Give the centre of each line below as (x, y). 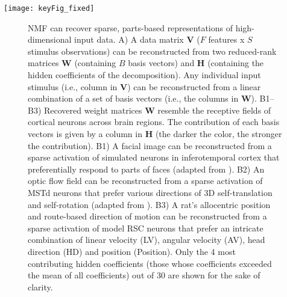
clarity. (40, 286)
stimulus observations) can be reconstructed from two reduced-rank (152, 51)
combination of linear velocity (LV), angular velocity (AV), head (147, 240)
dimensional (50, 39)
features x (226, 39)
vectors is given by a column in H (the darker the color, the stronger (155, 133)
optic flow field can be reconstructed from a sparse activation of (145, 181)
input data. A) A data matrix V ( (137, 39)
